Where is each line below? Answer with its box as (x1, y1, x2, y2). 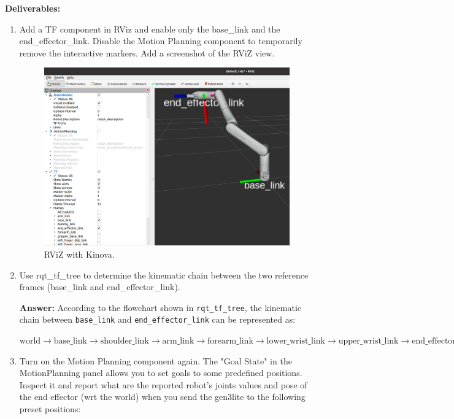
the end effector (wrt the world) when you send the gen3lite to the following (19, 390, 306, 403)
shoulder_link (100, 337, 149, 346)
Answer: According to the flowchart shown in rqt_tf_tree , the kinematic (19, 301, 301, 313)
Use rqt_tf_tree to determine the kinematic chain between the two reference (19, 268, 309, 281)
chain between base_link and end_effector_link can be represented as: (19, 313, 296, 326)
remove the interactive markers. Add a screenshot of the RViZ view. (19, 46, 275, 59)
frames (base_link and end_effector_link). (19, 280, 180, 293)
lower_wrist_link (266, 337, 325, 346)
